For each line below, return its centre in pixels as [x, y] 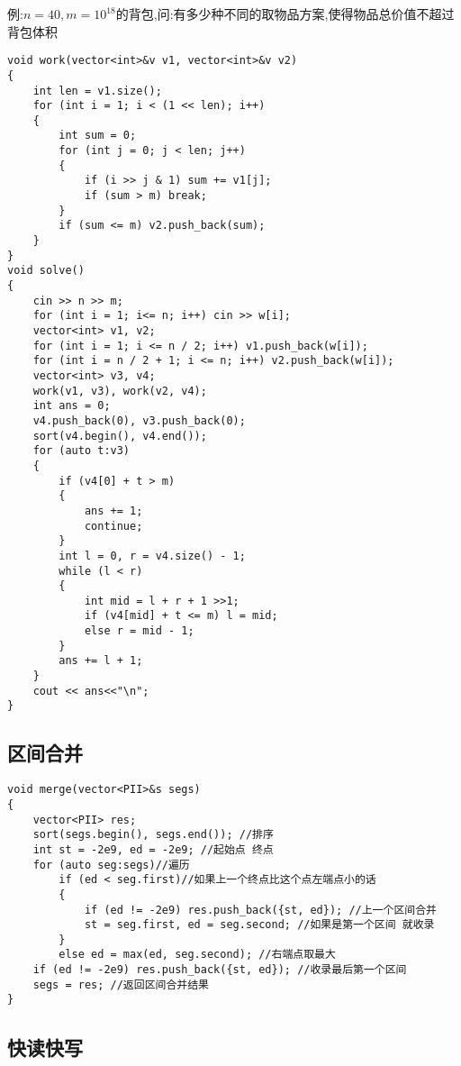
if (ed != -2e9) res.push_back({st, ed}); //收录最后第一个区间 [220, 970]
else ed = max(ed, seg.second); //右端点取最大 [197, 955]
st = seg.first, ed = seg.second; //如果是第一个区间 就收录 [259, 925]
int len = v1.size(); [97, 91]
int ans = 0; [72, 406]
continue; [113, 526]
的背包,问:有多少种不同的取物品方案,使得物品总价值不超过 [285, 14]
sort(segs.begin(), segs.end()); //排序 [153, 835]
